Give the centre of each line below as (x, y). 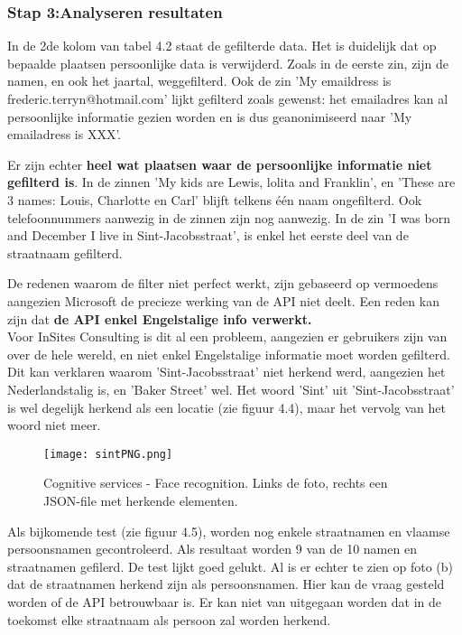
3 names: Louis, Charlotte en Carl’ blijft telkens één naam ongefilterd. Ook (215, 199)
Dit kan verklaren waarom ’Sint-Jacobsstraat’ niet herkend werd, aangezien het (226, 372)
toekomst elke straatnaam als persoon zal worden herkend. (169, 619)
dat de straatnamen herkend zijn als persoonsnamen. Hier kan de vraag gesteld (226, 584)
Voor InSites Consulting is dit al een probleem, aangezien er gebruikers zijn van (227, 336)
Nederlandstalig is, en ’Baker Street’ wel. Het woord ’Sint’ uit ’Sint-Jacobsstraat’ (231, 389)
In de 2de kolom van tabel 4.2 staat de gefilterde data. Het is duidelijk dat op (222, 46)
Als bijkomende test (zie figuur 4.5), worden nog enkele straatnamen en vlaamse (229, 531)
